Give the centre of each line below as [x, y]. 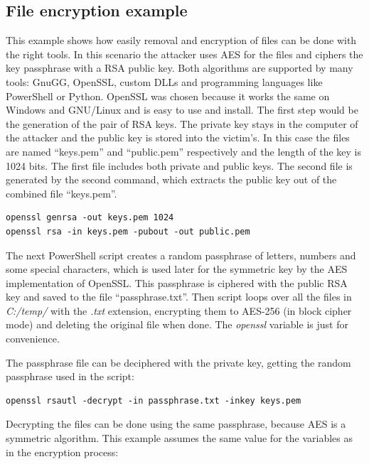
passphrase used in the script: [70, 376]
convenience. [33, 339]
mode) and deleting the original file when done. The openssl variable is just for [177, 324]
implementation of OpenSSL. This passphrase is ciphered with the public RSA [177, 282]
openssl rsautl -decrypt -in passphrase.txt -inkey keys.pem [154, 400]
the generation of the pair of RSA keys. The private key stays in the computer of [182, 123]
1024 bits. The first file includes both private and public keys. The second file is [179, 165]
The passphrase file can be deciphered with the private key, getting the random [178, 362]
